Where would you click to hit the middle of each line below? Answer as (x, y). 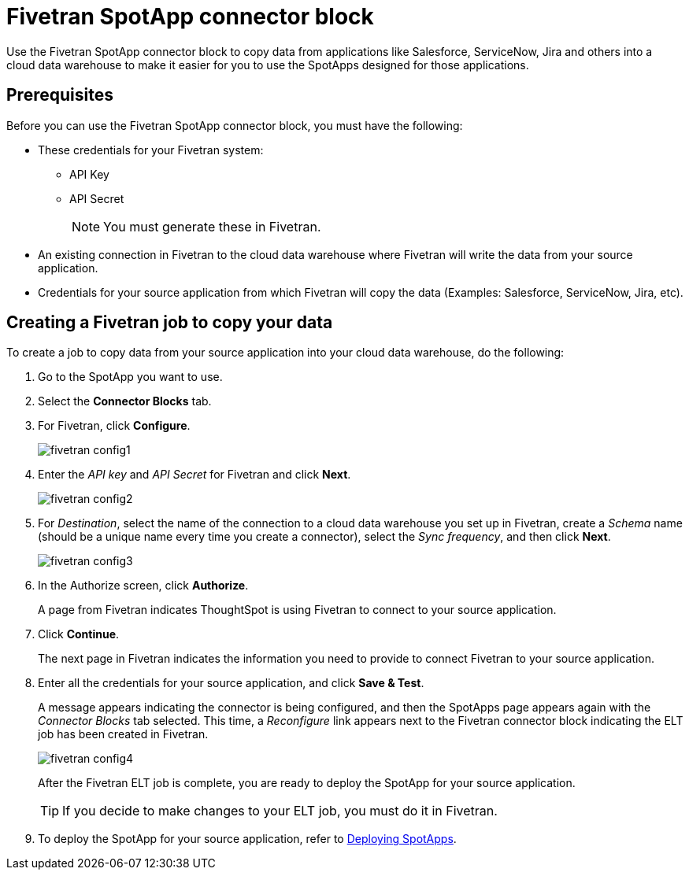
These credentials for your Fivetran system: (151, 150)
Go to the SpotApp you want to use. (130, 377)
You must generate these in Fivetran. (212, 226)
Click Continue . (79, 634)
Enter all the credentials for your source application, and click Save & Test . (231, 683)
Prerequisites (60, 95)
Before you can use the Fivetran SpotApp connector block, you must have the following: (235, 125)
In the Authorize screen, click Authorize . (143, 586)
